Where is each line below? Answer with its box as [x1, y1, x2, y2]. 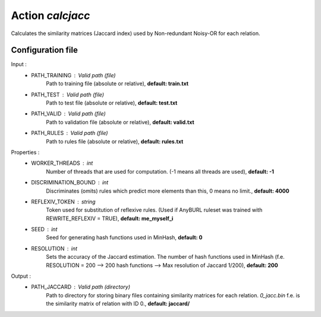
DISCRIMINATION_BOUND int [31, 179, 109, 186]
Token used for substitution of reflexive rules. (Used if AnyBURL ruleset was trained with [46, 206, 263, 214]
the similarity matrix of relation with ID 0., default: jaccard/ [46, 300, 190, 307]
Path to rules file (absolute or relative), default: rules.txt [46, 137, 184, 145]
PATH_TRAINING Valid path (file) [31, 71, 116, 79]
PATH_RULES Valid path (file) [31, 130, 108, 137]
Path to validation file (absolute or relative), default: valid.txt [46, 118, 194, 125]
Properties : [11, 149, 40, 156]
